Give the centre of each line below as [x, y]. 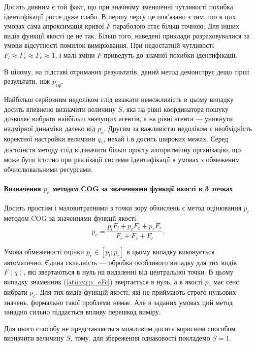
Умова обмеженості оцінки [44, 251]
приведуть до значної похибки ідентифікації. [171, 54]
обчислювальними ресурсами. [48, 169]
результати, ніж [27, 81]
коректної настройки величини [50, 138]
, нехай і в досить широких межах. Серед [166, 138]
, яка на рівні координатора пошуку [176, 109]
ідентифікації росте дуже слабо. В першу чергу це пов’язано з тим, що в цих [120, 16]
